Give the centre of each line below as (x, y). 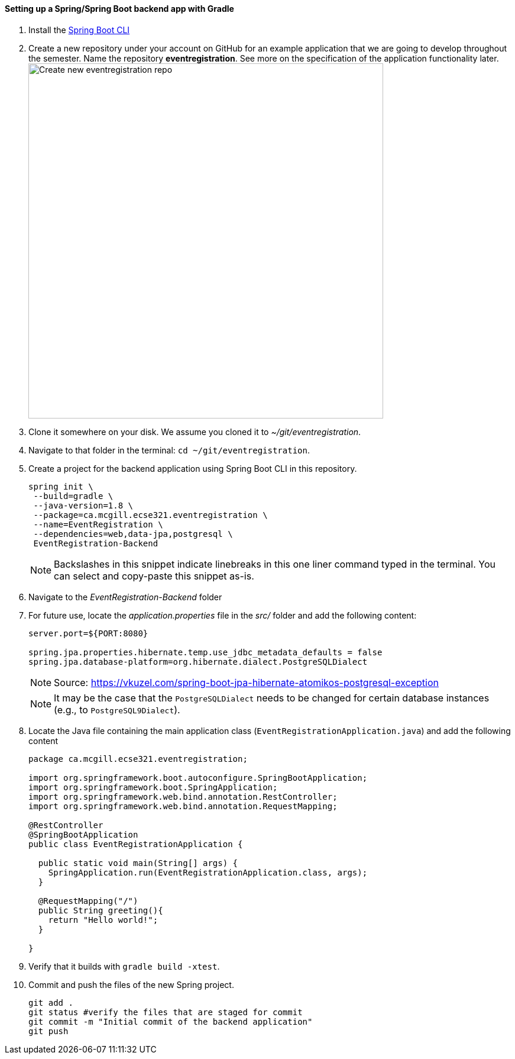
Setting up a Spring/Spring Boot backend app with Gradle (119, 9)
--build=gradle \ (73, 496)
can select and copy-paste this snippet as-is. (154, 576)
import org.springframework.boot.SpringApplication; (153, 787)
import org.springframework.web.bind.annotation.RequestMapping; (183, 806)
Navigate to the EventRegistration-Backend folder (125, 597)
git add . (51, 1002)
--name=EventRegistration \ (98, 524)
